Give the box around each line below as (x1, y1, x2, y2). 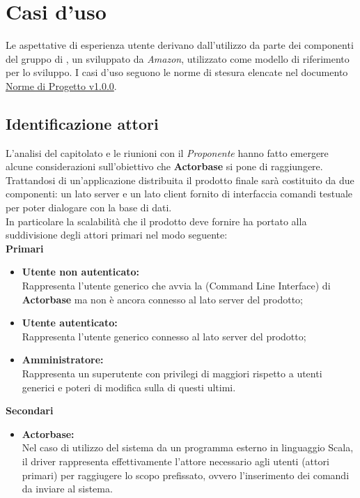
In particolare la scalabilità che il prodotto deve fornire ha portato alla (6, 213, 307, 228)
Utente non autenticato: (22, 264, 140, 279)
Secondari (6, 403, 54, 418)
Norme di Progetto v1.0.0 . (6, 78, 117, 93)
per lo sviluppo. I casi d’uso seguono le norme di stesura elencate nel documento (6, 65, 348, 80)
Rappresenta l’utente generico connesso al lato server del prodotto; (22, 329, 306, 343)
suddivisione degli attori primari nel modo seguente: (6, 227, 228, 242)
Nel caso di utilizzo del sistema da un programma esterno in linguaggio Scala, (22, 440, 354, 455)
